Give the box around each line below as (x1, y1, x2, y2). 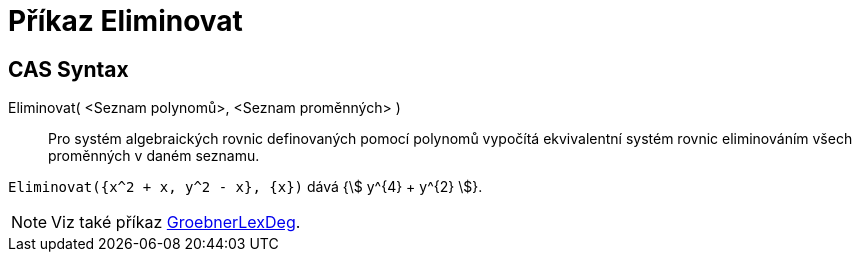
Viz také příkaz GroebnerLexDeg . (51, 212, 301, 233)
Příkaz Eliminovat (8, 4, 243, 38)
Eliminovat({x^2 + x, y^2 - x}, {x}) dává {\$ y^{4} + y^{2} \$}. (8, 178, 483, 196)
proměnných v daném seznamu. (48, 147, 260, 165)
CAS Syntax (8, 56, 129, 82)
